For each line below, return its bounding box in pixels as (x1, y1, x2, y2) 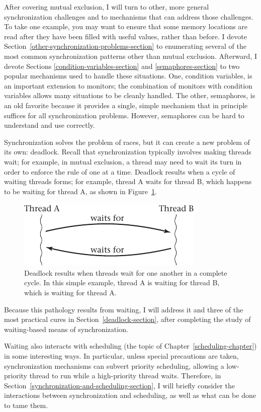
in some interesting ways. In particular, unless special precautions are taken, (4, 351, 239, 361)
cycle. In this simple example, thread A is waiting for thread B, (24, 277, 220, 288)
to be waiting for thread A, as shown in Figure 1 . (4, 186, 157, 196)
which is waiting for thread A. (24, 287, 117, 298)
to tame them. (4, 400, 48, 410)
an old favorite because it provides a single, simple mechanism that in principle (4, 100, 248, 110)
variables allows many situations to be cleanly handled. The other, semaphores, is (4, 90, 255, 101)
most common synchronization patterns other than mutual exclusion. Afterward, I (4, 50, 257, 61)
